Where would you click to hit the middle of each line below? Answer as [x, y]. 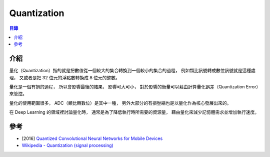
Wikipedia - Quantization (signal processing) [67, 145]
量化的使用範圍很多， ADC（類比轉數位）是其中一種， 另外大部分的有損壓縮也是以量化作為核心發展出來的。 [120, 103]
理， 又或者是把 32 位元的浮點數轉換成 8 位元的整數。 [64, 77]
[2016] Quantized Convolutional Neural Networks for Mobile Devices [92, 138]
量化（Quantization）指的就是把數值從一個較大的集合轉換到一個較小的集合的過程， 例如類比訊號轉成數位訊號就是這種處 [132, 71]
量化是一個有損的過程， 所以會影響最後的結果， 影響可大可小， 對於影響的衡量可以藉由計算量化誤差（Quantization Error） [134, 87]
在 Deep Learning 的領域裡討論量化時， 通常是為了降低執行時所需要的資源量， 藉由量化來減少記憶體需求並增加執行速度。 [134, 112]
